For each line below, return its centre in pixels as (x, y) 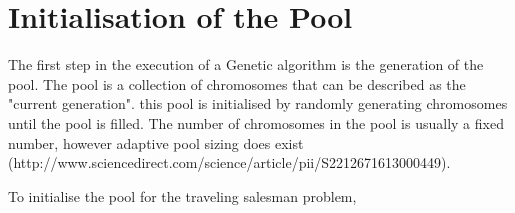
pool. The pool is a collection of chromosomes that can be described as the (237, 83)
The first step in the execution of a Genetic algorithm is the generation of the (246, 64)
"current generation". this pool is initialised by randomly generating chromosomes (258, 103)
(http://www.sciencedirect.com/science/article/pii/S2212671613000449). (229, 162)
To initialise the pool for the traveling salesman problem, (182, 195)
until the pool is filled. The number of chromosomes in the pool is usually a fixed (256, 122)
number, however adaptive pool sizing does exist (156, 142)
